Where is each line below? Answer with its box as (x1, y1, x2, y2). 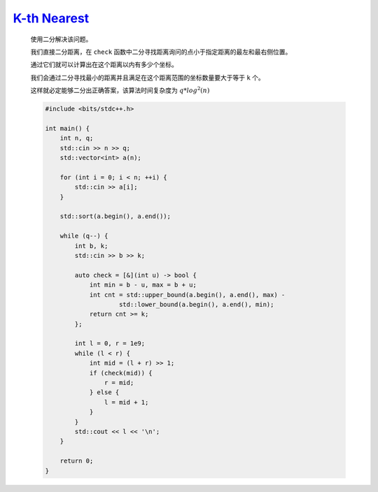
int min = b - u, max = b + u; (89, 281, 197, 289)
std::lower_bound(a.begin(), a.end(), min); (119, 301, 274, 308)
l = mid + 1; (104, 398, 149, 406)
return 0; (59, 457, 94, 465)
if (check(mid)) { (89, 369, 153, 377)
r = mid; (104, 379, 134, 387)
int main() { (45, 124, 90, 132)
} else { (89, 389, 120, 396)
